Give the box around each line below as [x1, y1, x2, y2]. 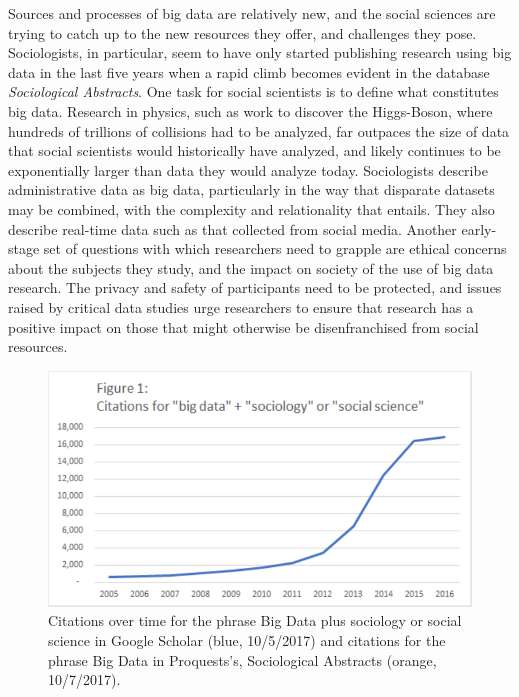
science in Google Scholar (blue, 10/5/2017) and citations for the [48, 630, 446, 650]
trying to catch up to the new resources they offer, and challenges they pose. [8, 22, 477, 43]
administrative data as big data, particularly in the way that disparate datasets [8, 179, 495, 200]
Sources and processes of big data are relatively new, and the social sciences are [8, 3, 496, 23]
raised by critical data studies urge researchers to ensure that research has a [8, 296, 474, 317]
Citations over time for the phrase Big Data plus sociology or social [48, 610, 462, 631]
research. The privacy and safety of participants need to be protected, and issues [8, 277, 502, 298]
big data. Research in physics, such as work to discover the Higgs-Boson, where [8, 100, 493, 121]
